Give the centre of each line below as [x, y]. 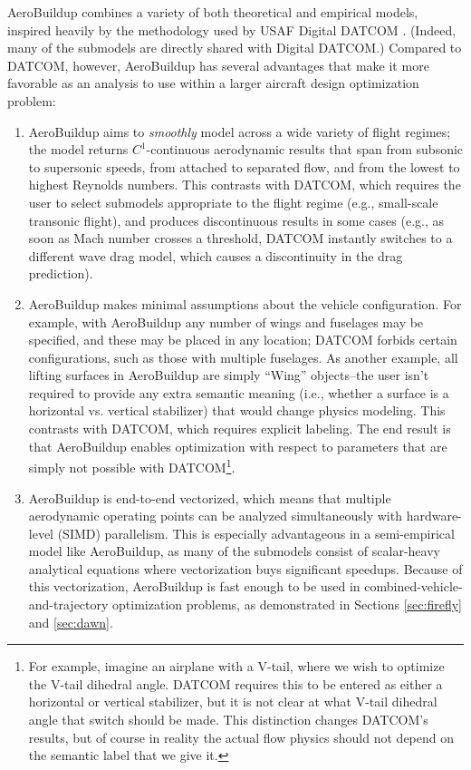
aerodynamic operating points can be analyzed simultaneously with [215, 516]
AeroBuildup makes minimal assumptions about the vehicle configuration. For [245, 303]
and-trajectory [68, 604]
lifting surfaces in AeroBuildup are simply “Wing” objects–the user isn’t [229, 375]
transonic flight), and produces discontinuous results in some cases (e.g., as [236, 220]
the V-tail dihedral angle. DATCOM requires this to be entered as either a [235, 683]
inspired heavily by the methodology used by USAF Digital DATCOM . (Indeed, [232, 29]
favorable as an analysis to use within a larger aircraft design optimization [213, 83]
